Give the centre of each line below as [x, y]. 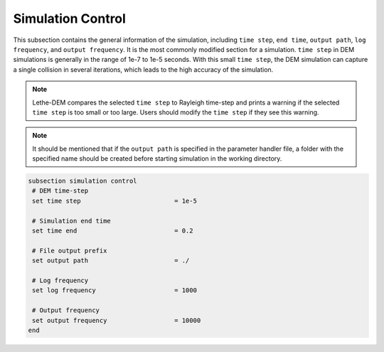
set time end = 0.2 [113, 231]
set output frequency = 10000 [117, 320]
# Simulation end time [72, 221]
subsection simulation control [83, 181]
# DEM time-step [60, 191]
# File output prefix [70, 250]
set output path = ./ [111, 261]
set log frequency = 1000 [114, 290]
